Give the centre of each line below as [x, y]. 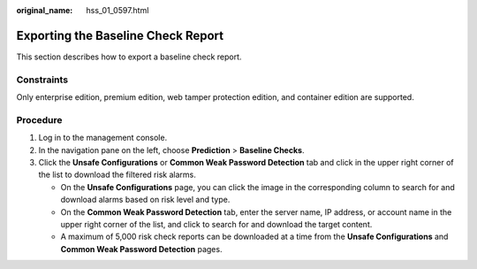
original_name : [45, 10]
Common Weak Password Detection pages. [141, 249]
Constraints [42, 80]
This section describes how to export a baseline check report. [129, 57]
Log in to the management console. [103, 138]
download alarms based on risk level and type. [145, 200]
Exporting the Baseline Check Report [120, 35]
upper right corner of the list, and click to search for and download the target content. [216, 224]
